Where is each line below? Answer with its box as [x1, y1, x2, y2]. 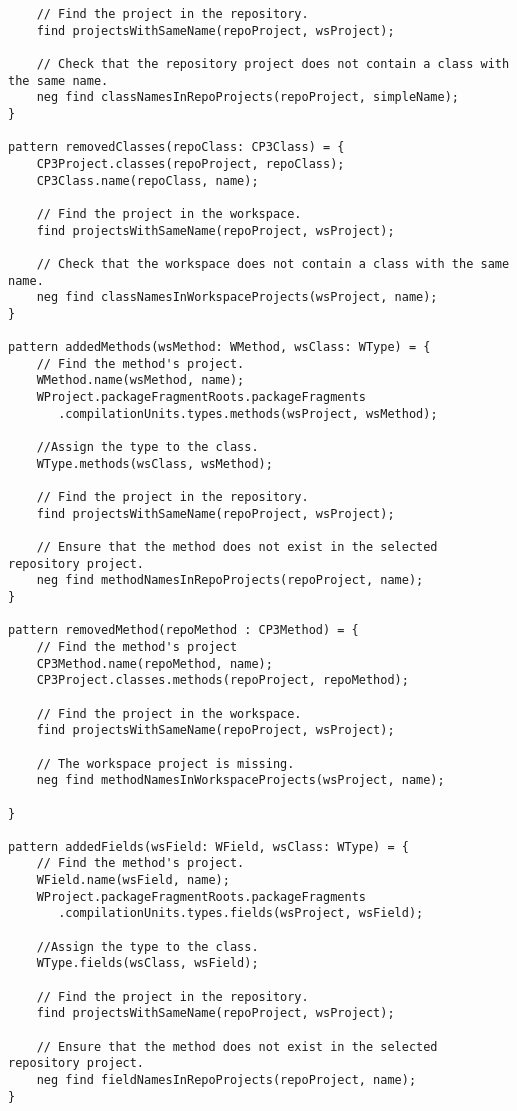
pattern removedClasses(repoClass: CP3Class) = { [8, 140, 345, 155]
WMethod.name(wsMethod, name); [36, 373, 245, 388]
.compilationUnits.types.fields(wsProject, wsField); [58, 906, 424, 921]
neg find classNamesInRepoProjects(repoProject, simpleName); [36, 90, 460, 105]
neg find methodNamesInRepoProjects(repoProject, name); [36, 573, 424, 588]
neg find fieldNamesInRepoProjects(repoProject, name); [36, 1073, 417, 1087]
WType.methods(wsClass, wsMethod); [36, 456, 273, 471]
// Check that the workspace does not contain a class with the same [36, 256, 510, 271]
